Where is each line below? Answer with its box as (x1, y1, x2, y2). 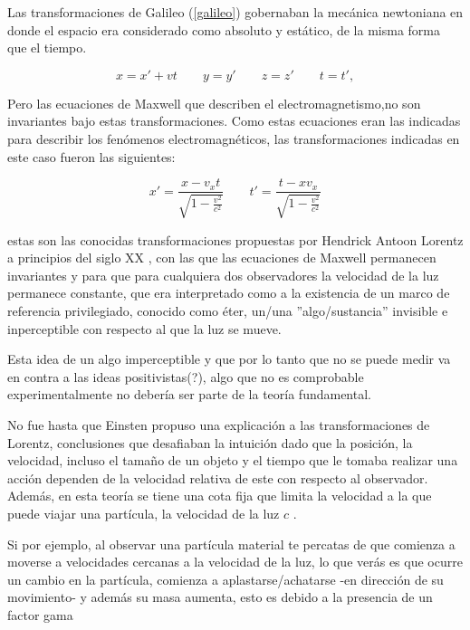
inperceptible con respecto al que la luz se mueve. (7, 319, 282, 338)
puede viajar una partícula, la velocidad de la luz (7, 503, 280, 522)
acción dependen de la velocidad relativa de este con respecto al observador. (7, 468, 428, 487)
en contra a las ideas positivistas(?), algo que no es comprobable (7, 367, 364, 386)
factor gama (7, 605, 73, 624)
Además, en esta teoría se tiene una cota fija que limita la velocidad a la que (7, 486, 432, 505)
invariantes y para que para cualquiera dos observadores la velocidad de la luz (7, 265, 439, 284)
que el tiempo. (7, 38, 87, 57)
